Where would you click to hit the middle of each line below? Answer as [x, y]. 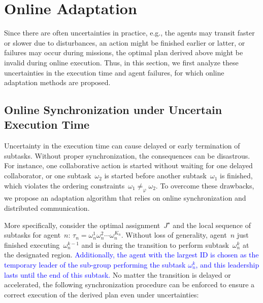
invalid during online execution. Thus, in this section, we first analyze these [121, 62]
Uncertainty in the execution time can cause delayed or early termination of [122, 146]
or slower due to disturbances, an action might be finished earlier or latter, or [125, 42]
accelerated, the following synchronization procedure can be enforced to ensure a [129, 285]
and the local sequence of [212, 225]
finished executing [32, 244]
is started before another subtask [155, 176]
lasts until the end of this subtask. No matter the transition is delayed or [118, 274]
